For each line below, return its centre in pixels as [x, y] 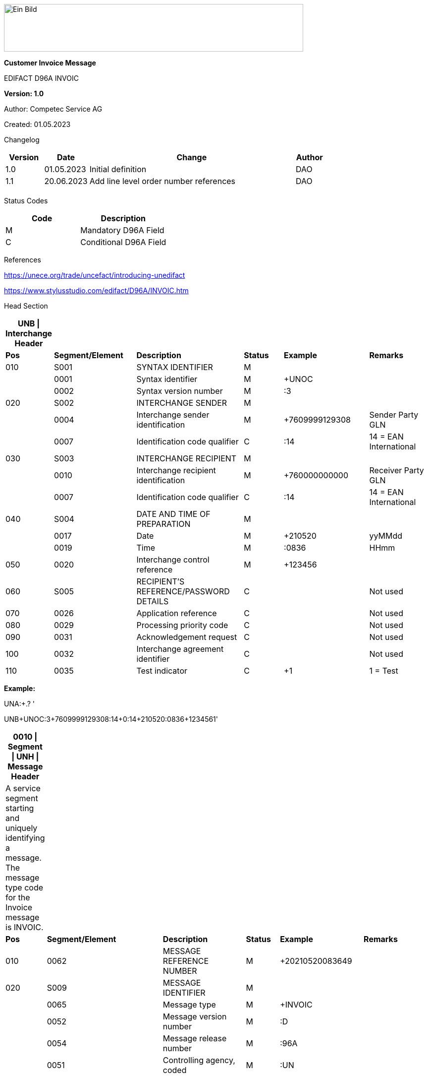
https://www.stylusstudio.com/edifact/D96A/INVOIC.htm [96, 290]
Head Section [26, 306]
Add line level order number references [162, 181]
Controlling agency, [199, 1060]
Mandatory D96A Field [122, 230]
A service [23, 788]
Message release [195, 1038]
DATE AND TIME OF [173, 514]
